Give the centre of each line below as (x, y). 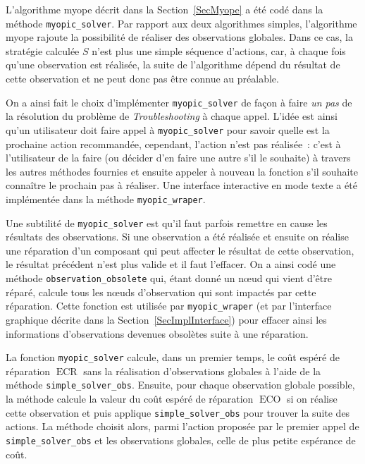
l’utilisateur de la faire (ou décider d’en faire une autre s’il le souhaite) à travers (178, 158)
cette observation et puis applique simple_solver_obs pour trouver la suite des (178, 412)
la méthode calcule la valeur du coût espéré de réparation (130, 398)
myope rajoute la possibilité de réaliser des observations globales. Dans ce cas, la (179, 37)
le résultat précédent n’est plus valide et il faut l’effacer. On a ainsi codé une (171, 264)
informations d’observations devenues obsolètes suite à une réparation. (157, 333)
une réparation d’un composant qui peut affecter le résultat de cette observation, (180, 250)
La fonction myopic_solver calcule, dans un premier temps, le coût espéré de (173, 357)
